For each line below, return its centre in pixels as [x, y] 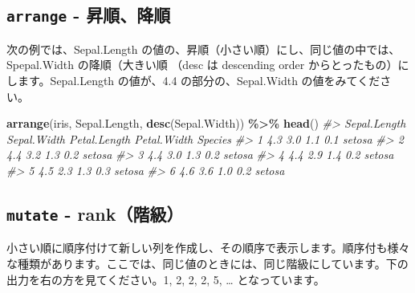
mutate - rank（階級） [95, 213]
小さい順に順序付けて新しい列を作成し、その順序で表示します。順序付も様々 [208, 248]
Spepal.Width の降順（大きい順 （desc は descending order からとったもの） [202, 65]
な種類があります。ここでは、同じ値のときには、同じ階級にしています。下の [207, 263]
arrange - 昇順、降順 [89, 15]
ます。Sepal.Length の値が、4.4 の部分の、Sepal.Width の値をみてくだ [199, 80]
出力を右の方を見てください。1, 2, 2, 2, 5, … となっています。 [166, 279]
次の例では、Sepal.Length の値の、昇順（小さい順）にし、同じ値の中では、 [203, 49]
